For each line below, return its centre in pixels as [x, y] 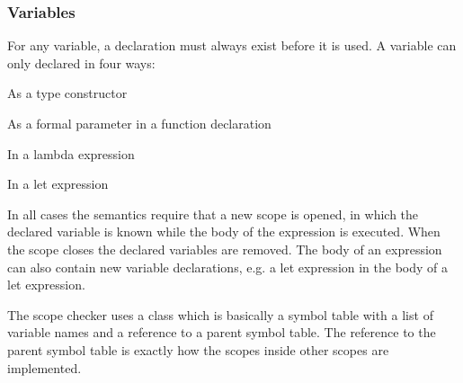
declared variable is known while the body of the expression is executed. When [224, 232]
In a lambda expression [71, 153]
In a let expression [58, 184]
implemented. [45, 367]
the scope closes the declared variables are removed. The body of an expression [225, 249]
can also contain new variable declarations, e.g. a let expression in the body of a [228, 267]
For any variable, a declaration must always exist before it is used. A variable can [232, 45]
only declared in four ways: [81, 62]
